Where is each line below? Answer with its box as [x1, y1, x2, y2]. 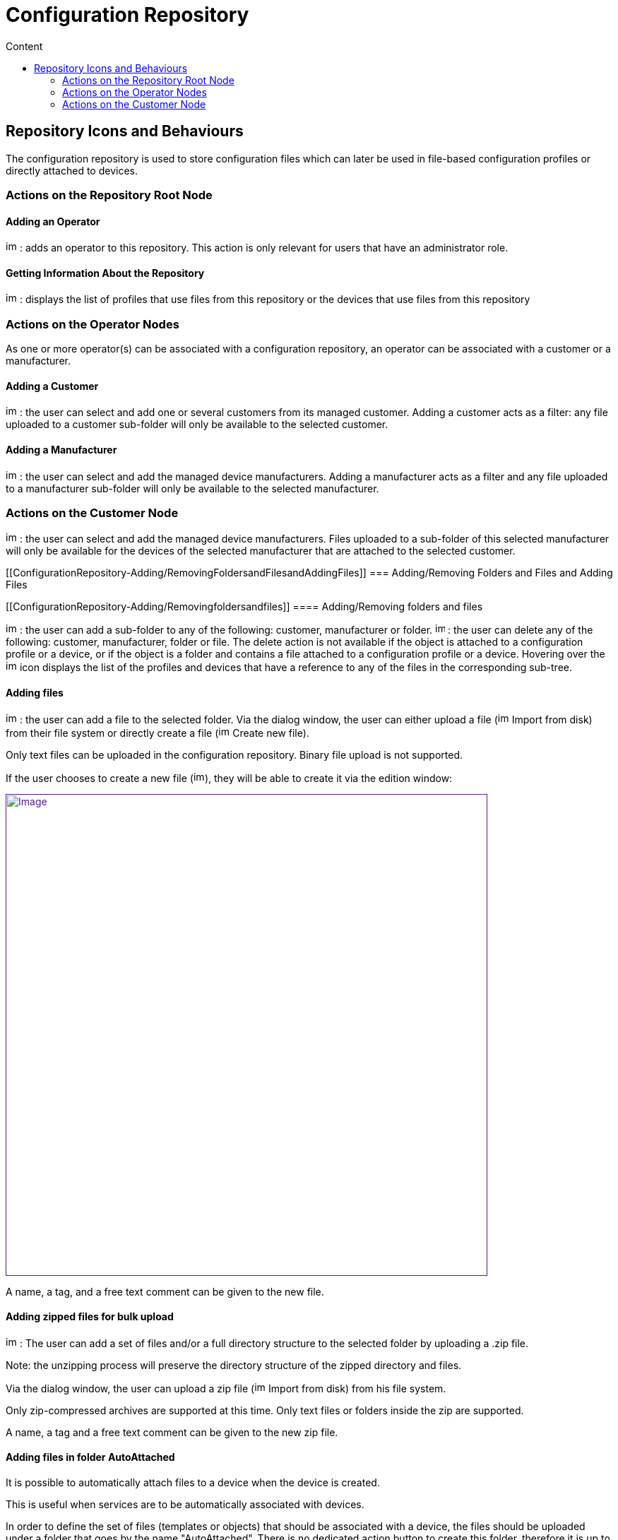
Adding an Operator [6, 215, 100, 227]
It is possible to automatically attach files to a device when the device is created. [6, 1476, 380, 1488]
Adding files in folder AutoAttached [6, 1451, 175, 1464]
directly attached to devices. [6, 164, 138, 177]
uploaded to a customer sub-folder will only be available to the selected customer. [6, 418, 388, 431]
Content [6, 40, 43, 52]
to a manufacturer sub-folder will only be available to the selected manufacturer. [6, 482, 379, 494]
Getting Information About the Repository [6, 266, 205, 279]
